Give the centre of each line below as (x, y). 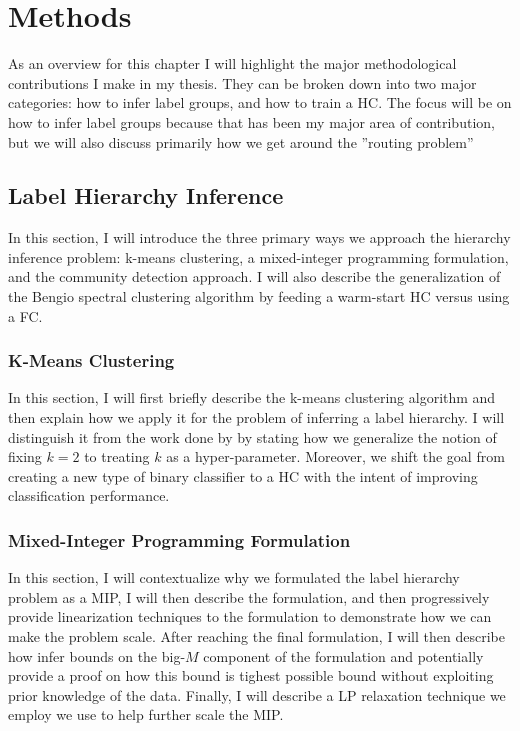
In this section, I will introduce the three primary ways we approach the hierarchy (259, 237)
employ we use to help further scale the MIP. (146, 714)
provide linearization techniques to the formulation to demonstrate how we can (250, 616)
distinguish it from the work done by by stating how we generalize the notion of (252, 436)
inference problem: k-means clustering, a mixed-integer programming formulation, (258, 256)
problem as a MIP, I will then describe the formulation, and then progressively (249, 596)
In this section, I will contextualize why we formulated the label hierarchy (234, 577)
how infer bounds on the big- (97, 655)
